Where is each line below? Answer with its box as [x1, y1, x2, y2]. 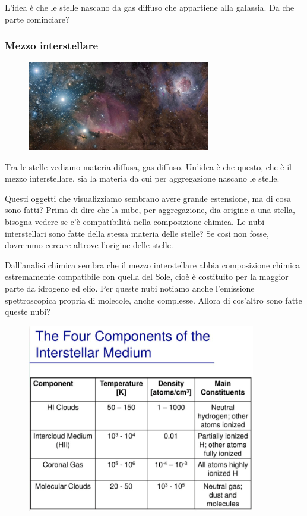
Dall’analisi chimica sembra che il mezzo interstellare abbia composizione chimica [5, 258, 300, 271]
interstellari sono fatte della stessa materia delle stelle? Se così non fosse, [5, 227, 269, 239]
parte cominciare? [5, 12, 69, 25]
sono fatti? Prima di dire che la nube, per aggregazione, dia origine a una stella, [5, 204, 296, 216]
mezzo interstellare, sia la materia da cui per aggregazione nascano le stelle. [5, 172, 280, 184]
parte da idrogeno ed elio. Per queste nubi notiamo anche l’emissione [5, 282, 255, 295]
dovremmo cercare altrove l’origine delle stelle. [5, 239, 173, 251]
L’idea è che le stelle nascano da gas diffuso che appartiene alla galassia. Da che [5, 1, 295, 13]
